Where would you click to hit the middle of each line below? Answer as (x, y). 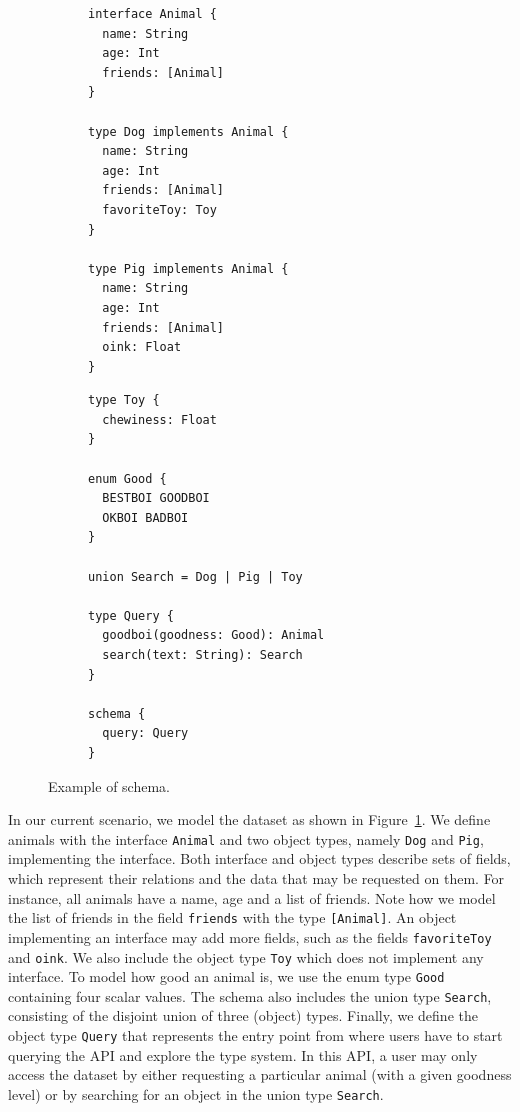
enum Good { (127, 478)
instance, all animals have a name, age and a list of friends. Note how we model (252, 897)
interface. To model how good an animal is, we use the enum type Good (226, 976)
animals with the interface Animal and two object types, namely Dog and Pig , (246, 838)
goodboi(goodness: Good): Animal (213, 635)
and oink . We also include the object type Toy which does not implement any (246, 956)
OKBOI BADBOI (145, 517)
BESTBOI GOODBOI (156, 498)
